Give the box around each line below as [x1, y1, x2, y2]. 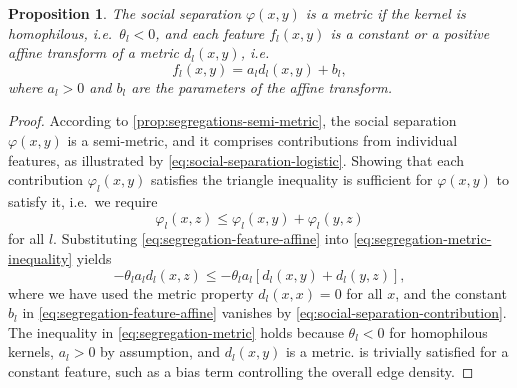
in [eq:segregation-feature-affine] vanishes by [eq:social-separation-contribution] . [22, 302, 507, 323]
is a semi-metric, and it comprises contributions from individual [67, 129, 458, 150]
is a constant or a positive [330, 22, 490, 43]
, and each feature [155, 22, 265, 43]
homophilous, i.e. [8, 22, 113, 43]
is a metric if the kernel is [305, 3, 466, 23]
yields [76, 247, 112, 268]
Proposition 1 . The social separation [8, 3, 242, 23]
